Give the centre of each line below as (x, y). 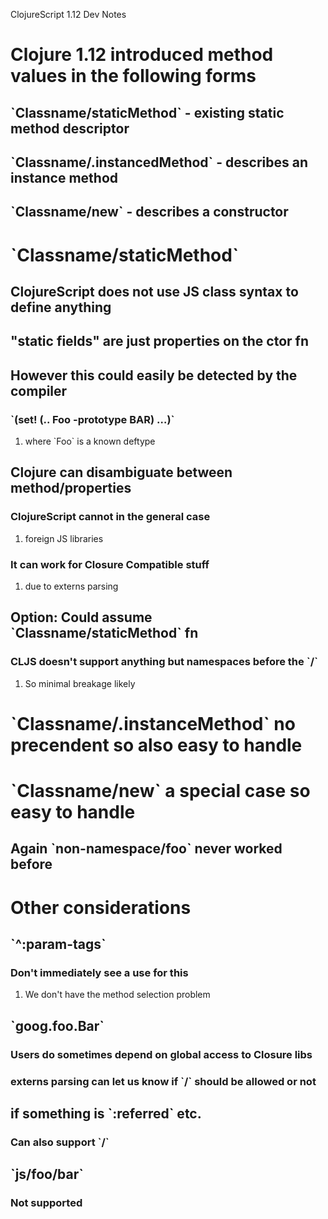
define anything (61, 307)
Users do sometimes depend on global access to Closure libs (161, 1054)
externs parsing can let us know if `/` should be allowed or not (163, 1081)
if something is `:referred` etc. (106, 1113)
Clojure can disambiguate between (121, 472)
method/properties (71, 488)
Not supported (46, 1203)
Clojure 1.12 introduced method (142, 55)
